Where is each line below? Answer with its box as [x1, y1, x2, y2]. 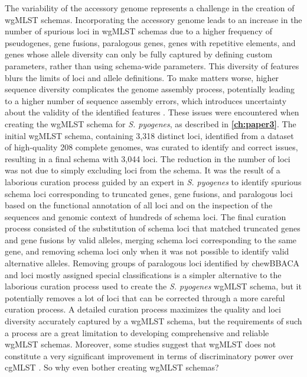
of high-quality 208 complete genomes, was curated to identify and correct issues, [5, 141, 298, 153]
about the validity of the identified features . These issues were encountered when [5, 106, 299, 118]
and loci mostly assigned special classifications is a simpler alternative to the [5, 268, 282, 281]
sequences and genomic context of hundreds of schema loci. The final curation [5, 210, 286, 223]
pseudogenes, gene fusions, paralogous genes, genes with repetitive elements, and [5, 36, 296, 49]
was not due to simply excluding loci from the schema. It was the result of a [5, 164, 280, 176]
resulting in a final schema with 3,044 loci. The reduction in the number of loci [5, 152, 290, 165]
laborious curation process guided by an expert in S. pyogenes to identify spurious [5, 175, 302, 188]
